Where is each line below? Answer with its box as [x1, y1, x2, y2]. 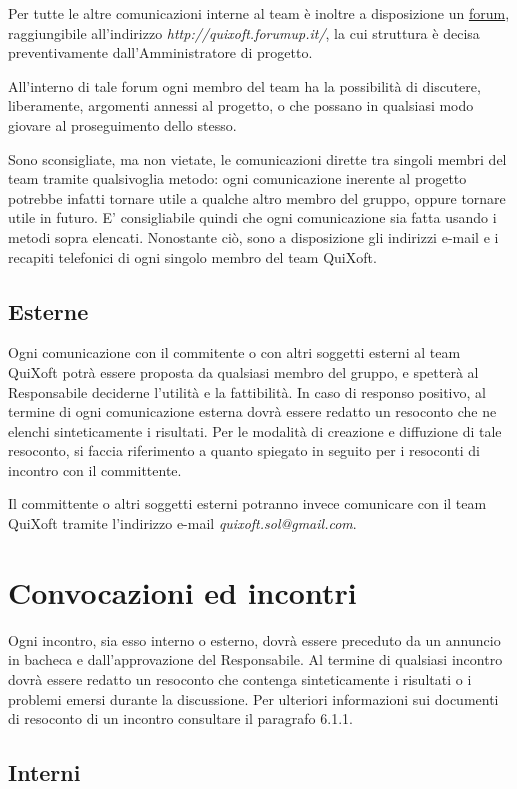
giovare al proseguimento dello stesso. [8, 114, 237, 135]
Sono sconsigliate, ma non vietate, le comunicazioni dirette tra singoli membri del [8, 148, 507, 169]
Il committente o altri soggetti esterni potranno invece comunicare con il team [8, 493, 487, 514]
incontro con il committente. [8, 459, 182, 480]
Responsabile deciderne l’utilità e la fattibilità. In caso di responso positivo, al [8, 381, 486, 402]
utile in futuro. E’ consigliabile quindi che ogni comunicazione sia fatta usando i [8, 207, 497, 228]
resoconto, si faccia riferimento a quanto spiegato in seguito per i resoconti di [8, 440, 480, 461]
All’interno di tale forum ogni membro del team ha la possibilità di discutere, [8, 75, 481, 96]
